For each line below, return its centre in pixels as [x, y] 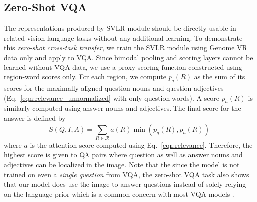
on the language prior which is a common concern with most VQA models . [119, 193]
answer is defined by [35, 117]
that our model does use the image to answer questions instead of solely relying [125, 184]
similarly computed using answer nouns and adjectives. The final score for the [123, 108]
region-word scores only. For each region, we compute [85, 77]
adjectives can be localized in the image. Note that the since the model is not [122, 165]
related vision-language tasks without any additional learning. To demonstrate [123, 37]
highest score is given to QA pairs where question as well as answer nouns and [123, 155]
